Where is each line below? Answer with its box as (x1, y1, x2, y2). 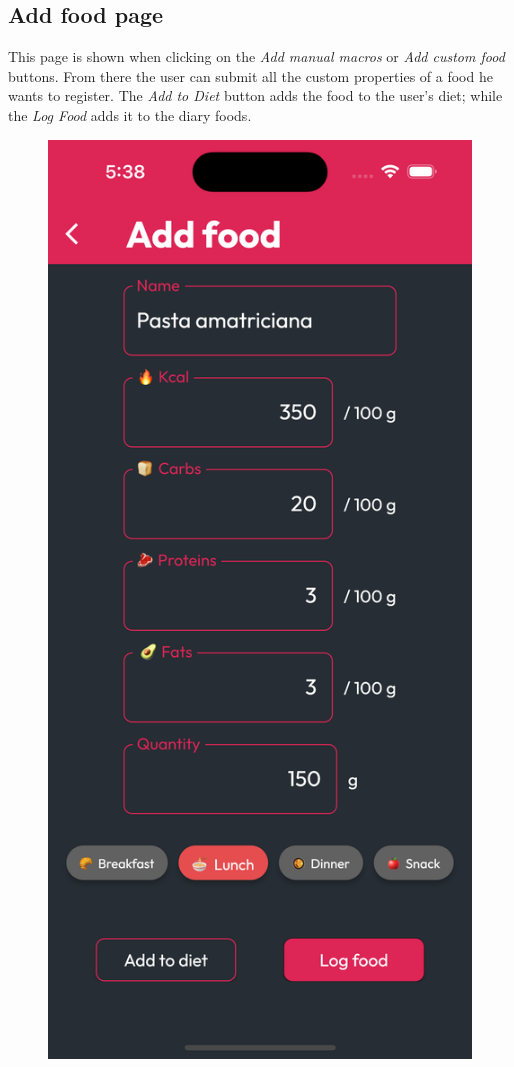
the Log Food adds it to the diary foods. (8, 104, 252, 125)
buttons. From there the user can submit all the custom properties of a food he (8, 65, 493, 86)
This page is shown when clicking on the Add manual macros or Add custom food (8, 46, 505, 67)
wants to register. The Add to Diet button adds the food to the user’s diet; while (8, 85, 503, 106)
